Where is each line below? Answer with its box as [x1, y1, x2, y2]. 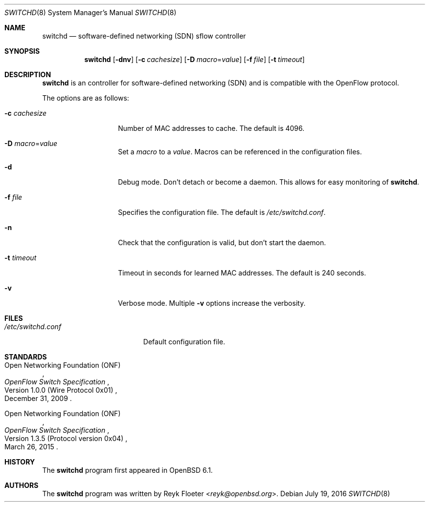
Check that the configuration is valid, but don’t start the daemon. [118, 238, 326, 247]
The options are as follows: [42, 94, 129, 102]
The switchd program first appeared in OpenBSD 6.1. [42, 466, 213, 474]
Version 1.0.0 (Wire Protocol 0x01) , [4, 386, 117, 394]
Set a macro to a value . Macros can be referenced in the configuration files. [118, 148, 362, 156]
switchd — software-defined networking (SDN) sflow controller [42, 32, 246, 40]
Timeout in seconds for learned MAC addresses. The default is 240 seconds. [118, 269, 366, 277]
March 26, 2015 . [4, 443, 58, 451]
